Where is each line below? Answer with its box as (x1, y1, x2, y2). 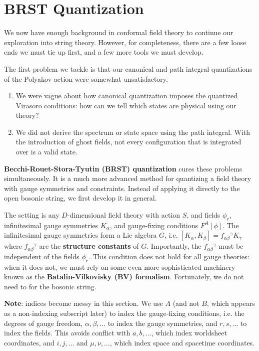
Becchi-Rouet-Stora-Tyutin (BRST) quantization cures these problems (4, 163, 242, 173)
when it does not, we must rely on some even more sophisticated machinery (4, 261, 235, 272)
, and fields (186, 210, 220, 220)
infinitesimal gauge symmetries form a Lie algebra (4, 230, 157, 240)
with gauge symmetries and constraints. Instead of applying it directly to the (4, 183, 240, 193)
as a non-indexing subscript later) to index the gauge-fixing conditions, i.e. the (4, 308, 244, 318)
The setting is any (4, 210, 59, 220)
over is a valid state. (15, 146, 77, 157)
